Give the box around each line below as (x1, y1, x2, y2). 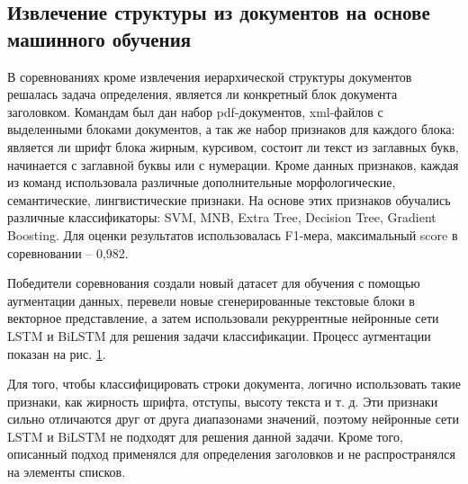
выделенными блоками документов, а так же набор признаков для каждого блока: (7, 120, 455, 139)
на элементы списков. (7, 462, 126, 481)
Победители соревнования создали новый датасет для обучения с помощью (7, 273, 420, 292)
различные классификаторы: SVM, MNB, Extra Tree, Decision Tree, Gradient (7, 208, 436, 227)
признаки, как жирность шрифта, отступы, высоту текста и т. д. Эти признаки (7, 391, 438, 410)
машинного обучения (7, 24, 192, 52)
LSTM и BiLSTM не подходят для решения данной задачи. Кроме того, (7, 426, 403, 445)
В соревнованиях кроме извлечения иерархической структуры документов (7, 67, 412, 85)
